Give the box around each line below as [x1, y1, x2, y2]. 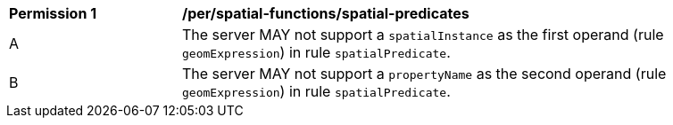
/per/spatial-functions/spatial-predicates [182, 4, 469, 22]
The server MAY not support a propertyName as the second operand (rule [182, 65, 667, 82]
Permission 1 [9, 4, 97, 22]
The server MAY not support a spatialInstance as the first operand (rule [182, 26, 664, 43]
